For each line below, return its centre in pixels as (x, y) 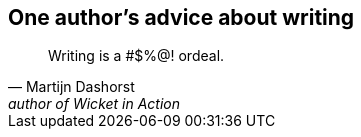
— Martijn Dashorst (71, 87)
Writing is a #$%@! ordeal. (136, 56)
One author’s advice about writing (181, 17)
